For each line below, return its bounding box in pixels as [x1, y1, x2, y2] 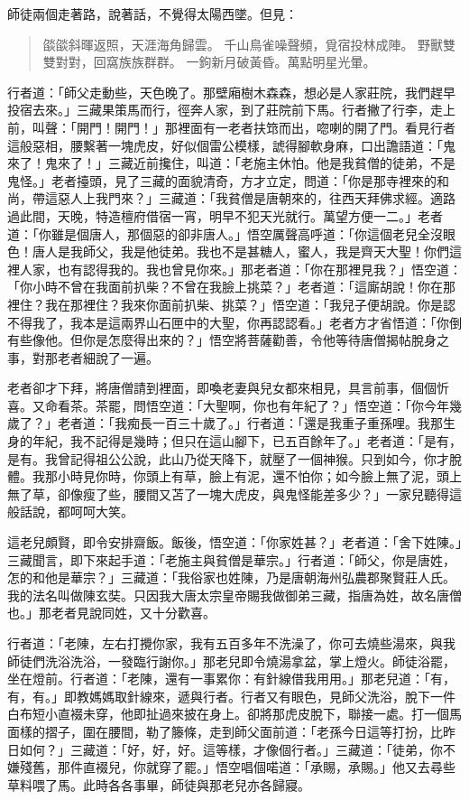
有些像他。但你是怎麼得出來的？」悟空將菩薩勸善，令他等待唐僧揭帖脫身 [7, 330, 437, 349]
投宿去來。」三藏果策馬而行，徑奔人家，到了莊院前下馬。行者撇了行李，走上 [7, 100, 455, 119]
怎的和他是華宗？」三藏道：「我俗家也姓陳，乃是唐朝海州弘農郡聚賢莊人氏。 [7, 568, 455, 587]
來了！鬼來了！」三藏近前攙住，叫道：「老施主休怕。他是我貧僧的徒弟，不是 [7, 153, 455, 172]
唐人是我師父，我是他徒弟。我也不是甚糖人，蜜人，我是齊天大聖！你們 [32, 242, 449, 261]
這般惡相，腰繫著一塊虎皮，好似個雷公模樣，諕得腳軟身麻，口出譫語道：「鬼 [7, 135, 455, 154]
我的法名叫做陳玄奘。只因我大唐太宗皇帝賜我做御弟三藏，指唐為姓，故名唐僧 [7, 585, 462, 604]
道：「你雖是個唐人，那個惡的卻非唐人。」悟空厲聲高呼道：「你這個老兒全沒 [7, 224, 443, 243]
